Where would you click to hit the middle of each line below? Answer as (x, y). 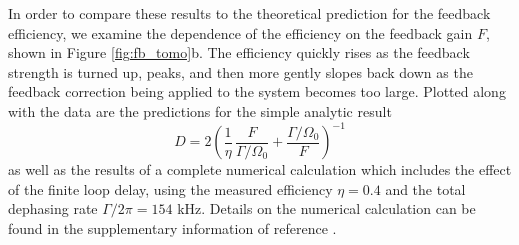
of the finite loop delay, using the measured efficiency (170, 188)
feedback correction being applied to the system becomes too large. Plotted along (257, 91)
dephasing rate (53, 208)
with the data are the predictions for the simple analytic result (200, 110)
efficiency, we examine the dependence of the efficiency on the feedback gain (240, 32)
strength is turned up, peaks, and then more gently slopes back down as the (240, 71)
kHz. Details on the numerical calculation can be (326, 208)
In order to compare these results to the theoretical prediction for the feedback (249, 13)
